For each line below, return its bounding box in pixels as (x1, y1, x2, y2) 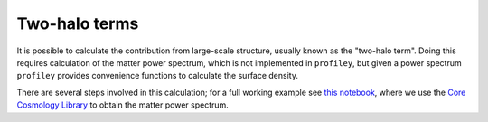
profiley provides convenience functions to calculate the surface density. (16, 70, 298, 81)
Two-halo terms (16, 14, 139, 33)
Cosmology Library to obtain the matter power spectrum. (16, 99, 230, 110)
